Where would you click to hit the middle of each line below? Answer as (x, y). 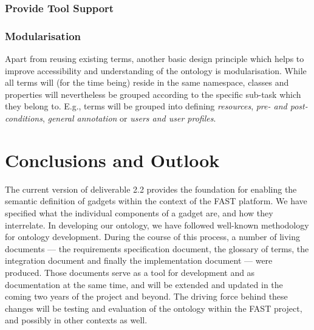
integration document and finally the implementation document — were (139, 260)
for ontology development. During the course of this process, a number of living (153, 237)
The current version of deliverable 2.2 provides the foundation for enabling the (151, 189)
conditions (24, 118)
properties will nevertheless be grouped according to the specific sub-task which (153, 94)
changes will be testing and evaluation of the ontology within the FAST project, (154, 308)
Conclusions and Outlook (112, 160)
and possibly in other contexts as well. (76, 320)
